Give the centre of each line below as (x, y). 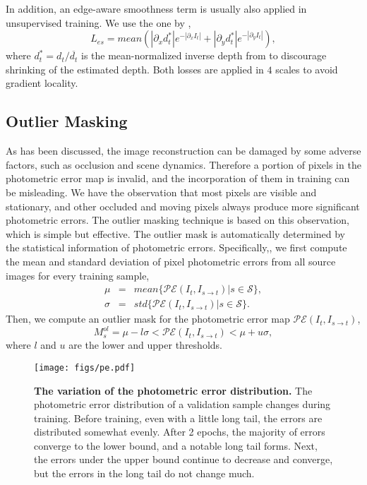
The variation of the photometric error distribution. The (173, 390)
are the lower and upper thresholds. (145, 345)
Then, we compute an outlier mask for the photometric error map (148, 319)
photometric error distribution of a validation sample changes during (182, 404)
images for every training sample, (78, 275)
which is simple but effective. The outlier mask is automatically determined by (176, 233)
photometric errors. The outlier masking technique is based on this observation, (178, 220)
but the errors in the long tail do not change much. (144, 473)
